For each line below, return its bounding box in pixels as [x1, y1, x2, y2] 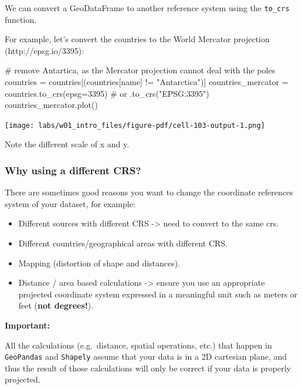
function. [5, 13, 37, 25]
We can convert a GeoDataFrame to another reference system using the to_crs [5, 2, 290, 13]
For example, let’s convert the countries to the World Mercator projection [5, 33, 270, 45]
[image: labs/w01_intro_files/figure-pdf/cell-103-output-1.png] [5, 121, 265, 130]
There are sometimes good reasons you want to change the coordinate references [5, 186, 293, 198]
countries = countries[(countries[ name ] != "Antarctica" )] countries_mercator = [5, 76, 289, 88]
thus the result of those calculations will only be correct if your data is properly [5, 361, 291, 374]
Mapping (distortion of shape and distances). [18, 256, 181, 269]
